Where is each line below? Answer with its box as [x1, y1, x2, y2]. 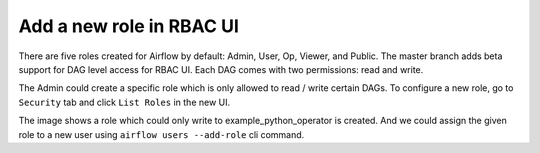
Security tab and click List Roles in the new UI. [18, 96, 231, 108]
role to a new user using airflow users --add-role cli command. [18, 128, 305, 140]
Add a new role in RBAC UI [18, 15, 240, 37]
